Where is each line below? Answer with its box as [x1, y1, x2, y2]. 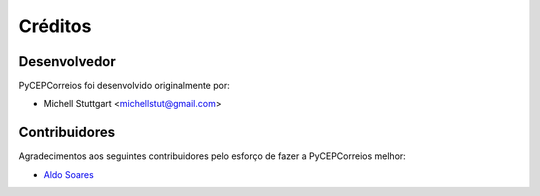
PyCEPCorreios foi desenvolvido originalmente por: [18, 80, 230, 92]
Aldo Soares [43, 168, 94, 180]
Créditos [18, 15, 92, 37]
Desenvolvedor [18, 53, 117, 70]
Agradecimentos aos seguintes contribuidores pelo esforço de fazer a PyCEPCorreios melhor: [18, 150, 407, 162]
